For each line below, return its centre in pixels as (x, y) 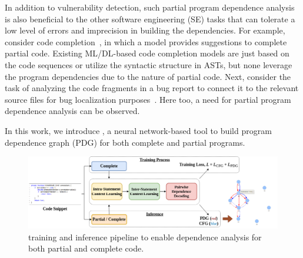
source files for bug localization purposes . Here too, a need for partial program (148, 99)
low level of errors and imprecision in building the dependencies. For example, (145, 30)
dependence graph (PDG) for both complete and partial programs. (125, 142)
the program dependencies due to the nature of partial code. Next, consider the (148, 76)
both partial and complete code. (86, 248)
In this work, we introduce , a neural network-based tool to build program (138, 130)
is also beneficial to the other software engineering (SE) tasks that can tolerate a (150, 19)
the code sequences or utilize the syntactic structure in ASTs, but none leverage (149, 64)
